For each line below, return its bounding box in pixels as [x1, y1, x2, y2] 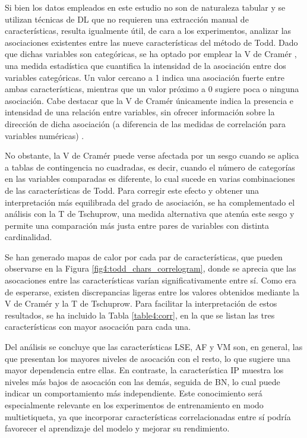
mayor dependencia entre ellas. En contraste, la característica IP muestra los [5, 364, 284, 376]
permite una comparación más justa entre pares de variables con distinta [5, 219, 270, 231]
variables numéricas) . [5, 129, 84, 141]
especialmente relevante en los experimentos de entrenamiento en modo [5, 399, 264, 411]
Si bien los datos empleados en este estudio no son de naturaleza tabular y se [5, 1, 286, 13]
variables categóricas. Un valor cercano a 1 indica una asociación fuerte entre [5, 71, 284, 83]
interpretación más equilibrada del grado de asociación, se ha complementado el [5, 196, 295, 208]
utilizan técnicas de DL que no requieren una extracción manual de [5, 12, 249, 25]
